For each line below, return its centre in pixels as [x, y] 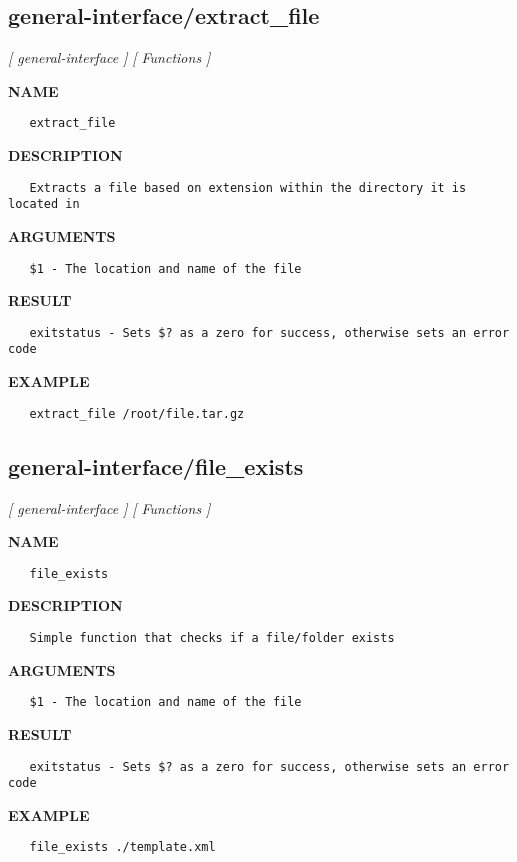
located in [44, 204]
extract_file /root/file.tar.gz [137, 413]
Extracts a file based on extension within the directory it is [248, 187]
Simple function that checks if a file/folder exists [212, 638]
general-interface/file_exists [156, 465]
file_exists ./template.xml [122, 847]
